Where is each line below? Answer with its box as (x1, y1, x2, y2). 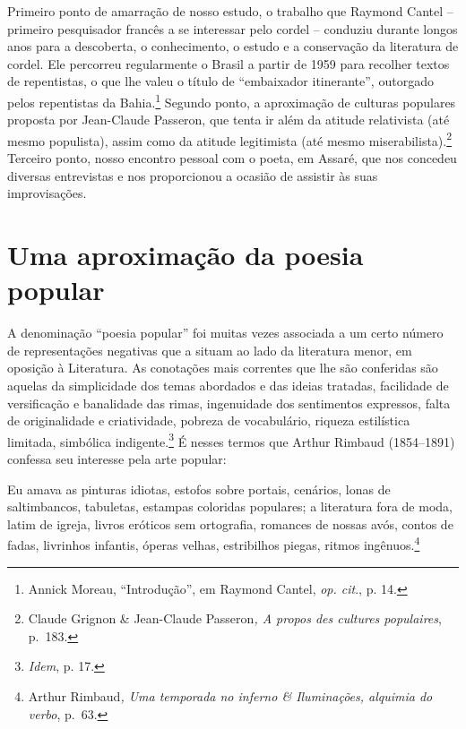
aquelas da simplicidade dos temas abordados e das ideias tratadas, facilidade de (7, 375, 449, 394)
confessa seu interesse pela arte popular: (7, 449, 227, 467)
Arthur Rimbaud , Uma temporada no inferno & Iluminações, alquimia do (28, 686, 433, 705)
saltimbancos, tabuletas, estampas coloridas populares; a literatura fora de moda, (7, 497, 453, 516)
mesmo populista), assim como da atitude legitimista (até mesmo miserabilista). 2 (7, 128, 453, 150)
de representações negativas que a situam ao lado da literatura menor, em (7, 340, 412, 359)
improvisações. (7, 184, 87, 202)
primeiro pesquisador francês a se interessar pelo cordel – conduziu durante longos (7, 19, 458, 38)
